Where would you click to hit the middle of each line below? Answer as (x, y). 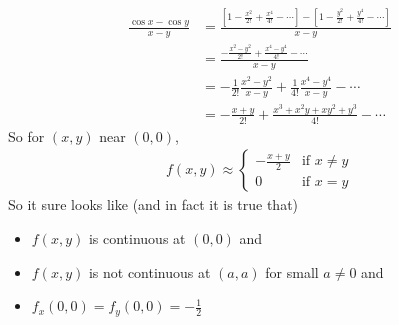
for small (292, 271)
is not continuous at (149, 271)
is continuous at (137, 237)
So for (26, 135)
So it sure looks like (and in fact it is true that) (153, 204)
